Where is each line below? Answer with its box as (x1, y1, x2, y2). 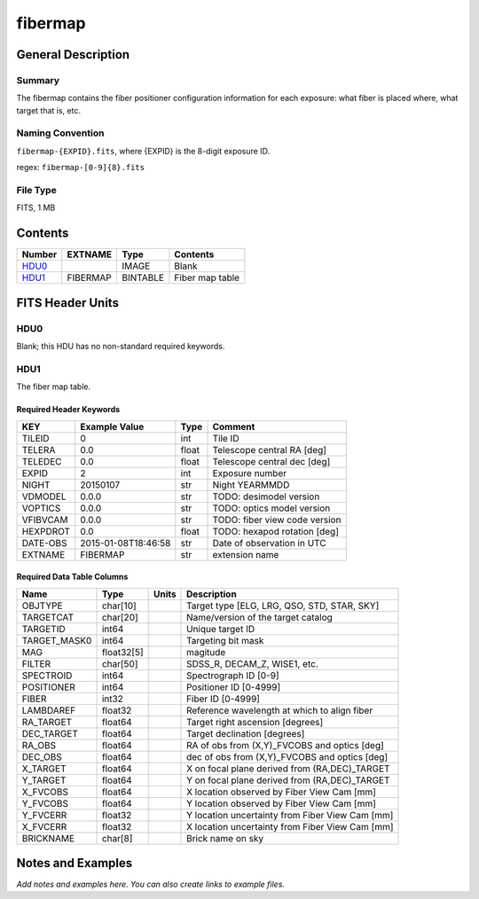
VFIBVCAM (21, 513, 68, 526)
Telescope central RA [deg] (212, 443, 327, 456)
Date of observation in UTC (212, 536, 327, 549)
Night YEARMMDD (212, 479, 290, 491)
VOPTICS (21, 502, 61, 514)
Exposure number (212, 466, 287, 479)
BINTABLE (121, 271, 164, 284)
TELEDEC (21, 455, 62, 467)
